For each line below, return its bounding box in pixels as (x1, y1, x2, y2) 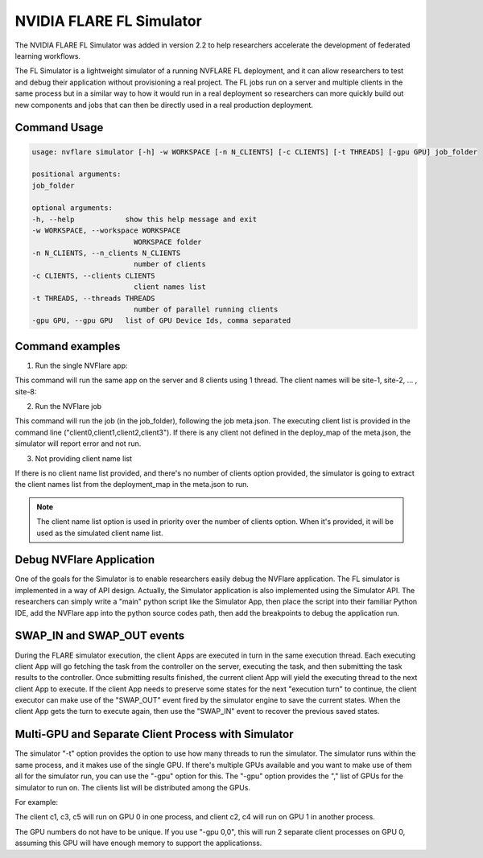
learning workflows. (14, 51, 80, 60)
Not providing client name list (35, 453, 133, 463)
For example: (14, 797, 59, 806)
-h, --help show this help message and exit (31, 214, 258, 224)
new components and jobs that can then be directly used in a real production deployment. (14, 100, 314, 109)
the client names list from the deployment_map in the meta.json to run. (14, 480, 250, 489)
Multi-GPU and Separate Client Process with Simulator (14, 728, 294, 741)
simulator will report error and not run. (14, 439, 142, 448)
